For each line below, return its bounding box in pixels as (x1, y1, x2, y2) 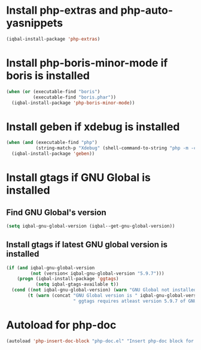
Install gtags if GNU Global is (6, 171, 151, 185)
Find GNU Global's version (6, 207, 106, 217)
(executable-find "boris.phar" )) (32, 94, 117, 100)
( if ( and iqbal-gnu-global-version (6, 265, 95, 271)
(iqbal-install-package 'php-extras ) (6, 36, 100, 42)
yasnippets (6, 16, 63, 30)
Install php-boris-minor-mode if (6, 56, 168, 69)
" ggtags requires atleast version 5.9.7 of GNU (72, 298, 197, 304)
